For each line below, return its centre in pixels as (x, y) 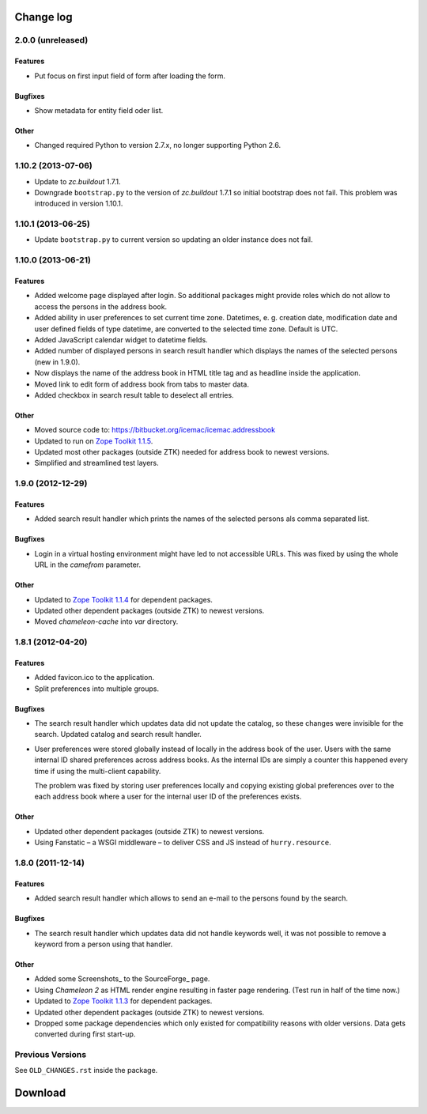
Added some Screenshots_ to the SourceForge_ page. (122, 979)
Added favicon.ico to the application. (94, 678)
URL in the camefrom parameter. (88, 565)
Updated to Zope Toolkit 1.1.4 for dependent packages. (124, 599)
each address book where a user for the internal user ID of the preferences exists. (168, 797)
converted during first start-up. (85, 1034)
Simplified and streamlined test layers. (97, 463)
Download (40, 1093)
